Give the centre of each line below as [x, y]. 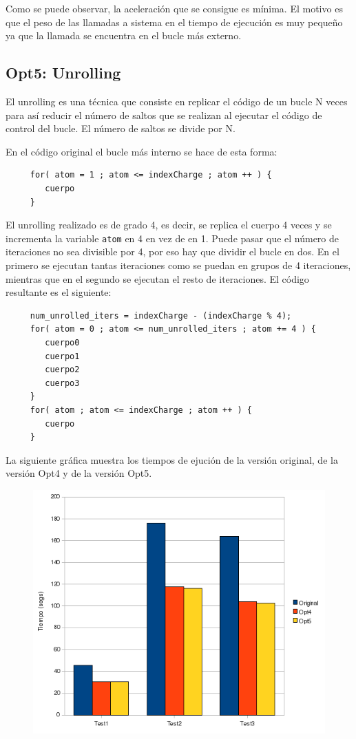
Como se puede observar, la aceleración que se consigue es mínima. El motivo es [174, 8]
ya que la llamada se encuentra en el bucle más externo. [124, 35]
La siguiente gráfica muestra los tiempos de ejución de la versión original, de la [172, 459]
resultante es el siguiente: [59, 292]
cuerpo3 [62, 383]
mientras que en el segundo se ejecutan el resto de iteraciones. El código [157, 278]
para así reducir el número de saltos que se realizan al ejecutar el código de [164, 115]
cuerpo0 [62, 342]
